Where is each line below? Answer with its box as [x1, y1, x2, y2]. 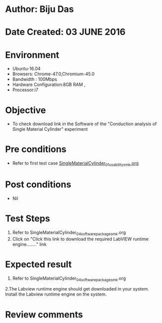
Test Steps [5, 213, 51, 224]
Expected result [5, 259, 72, 270]
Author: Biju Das [5, 3, 74, 15]
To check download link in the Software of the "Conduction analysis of [12, 121, 157, 127]
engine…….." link [12, 241, 47, 247]
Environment [5, 49, 60, 60]
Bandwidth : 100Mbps [12, 76, 57, 82]
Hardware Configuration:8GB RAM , [12, 81, 85, 88]
